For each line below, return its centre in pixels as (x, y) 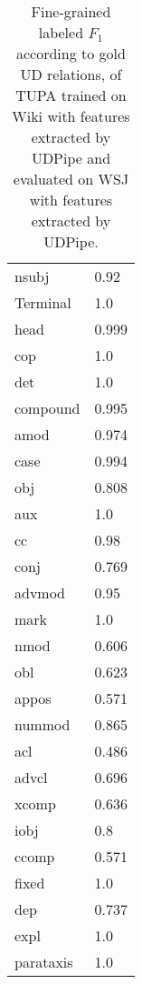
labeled (61, 32)
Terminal (43, 302)
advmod (40, 592)
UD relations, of (71, 74)
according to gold (71, 53)
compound (47, 408)
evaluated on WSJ (71, 179)
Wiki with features (71, 116)
